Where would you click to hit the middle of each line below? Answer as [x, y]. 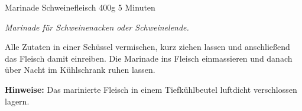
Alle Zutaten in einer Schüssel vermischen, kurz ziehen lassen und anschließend [147, 47]
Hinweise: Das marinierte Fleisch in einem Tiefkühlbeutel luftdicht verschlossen [151, 89]
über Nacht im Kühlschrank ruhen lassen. [80, 70]
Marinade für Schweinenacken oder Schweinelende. [97, 27]
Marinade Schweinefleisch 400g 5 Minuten [80, 7]
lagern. [17, 101]
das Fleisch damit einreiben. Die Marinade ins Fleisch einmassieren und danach [149, 58]
